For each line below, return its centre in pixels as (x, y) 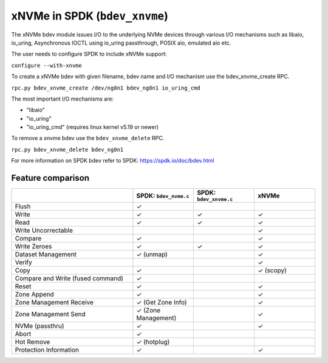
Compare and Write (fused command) (69, 278)
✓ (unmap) (152, 255)
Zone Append (34, 294)
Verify (24, 263)
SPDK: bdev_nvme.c (163, 196)
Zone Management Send (50, 314)
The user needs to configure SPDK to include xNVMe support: (89, 54)
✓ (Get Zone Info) (162, 303)
